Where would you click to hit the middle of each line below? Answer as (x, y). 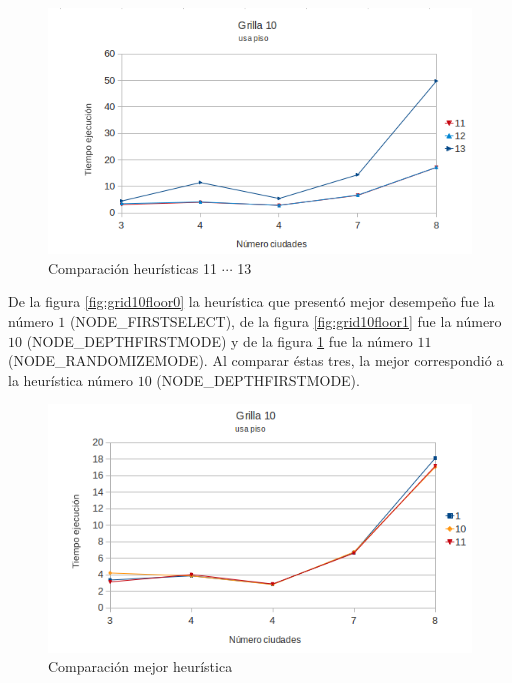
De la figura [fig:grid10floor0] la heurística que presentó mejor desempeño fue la (251, 301)
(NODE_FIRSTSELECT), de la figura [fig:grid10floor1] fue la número (285, 320)
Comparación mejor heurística (140, 666)
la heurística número (70, 379)
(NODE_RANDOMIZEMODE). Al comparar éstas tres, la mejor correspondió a (256, 360)
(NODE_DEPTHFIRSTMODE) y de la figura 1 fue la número (219, 340)
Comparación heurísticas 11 (133, 267)
